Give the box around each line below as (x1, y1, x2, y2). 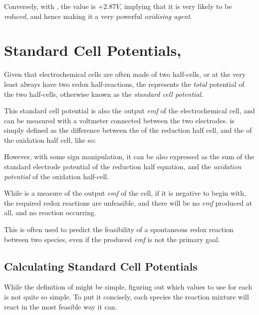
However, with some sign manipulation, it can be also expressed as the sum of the (4, 151, 255, 162)
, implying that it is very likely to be (120, 1, 232, 11)
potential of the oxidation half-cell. (4, 171, 109, 181)
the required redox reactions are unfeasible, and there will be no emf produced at (4, 197, 253, 208)
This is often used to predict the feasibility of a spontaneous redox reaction (4, 224, 234, 235)
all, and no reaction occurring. (4, 207, 96, 218)
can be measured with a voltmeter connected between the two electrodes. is (4, 115, 235, 125)
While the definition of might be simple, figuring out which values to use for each (4, 282, 253, 292)
